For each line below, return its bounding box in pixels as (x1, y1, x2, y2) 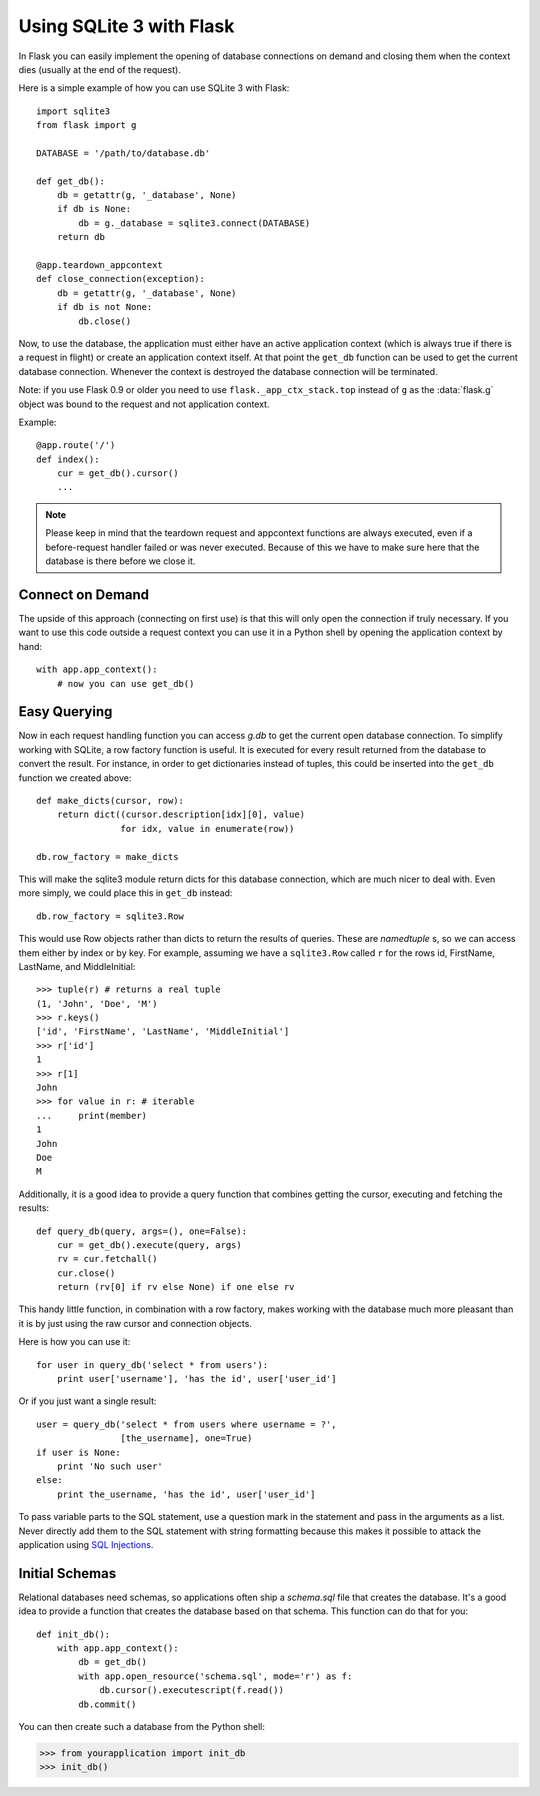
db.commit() (78, 1698, 137, 1710)
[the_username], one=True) (120, 1433, 253, 1444)
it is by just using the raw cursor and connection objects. (18, 1317, 252, 1329)
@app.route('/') (36, 440, 116, 451)
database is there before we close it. (45, 555, 196, 567)
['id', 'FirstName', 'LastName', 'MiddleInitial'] (36, 1026, 290, 1037)
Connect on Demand (18, 586, 150, 603)
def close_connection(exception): (36, 273, 205, 285)
